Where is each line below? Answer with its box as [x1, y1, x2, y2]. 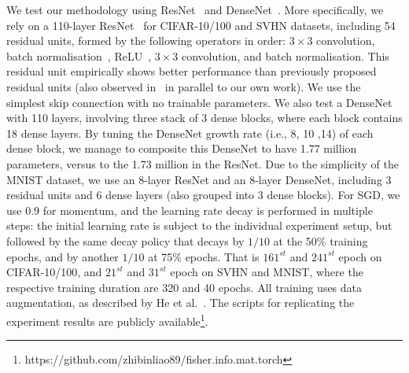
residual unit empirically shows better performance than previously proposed [6, 63, 377, 79]
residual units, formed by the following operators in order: [6, 32, 286, 49]
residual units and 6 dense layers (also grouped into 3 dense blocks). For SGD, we [6, 186, 400, 203]
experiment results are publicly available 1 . [6, 310, 208, 329]
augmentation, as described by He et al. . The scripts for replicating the [6, 294, 355, 311]
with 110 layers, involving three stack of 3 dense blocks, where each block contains [6, 109, 403, 126]
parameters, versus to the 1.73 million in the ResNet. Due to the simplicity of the [6, 155, 400, 172]
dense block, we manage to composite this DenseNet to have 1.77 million [6, 140, 357, 157]
